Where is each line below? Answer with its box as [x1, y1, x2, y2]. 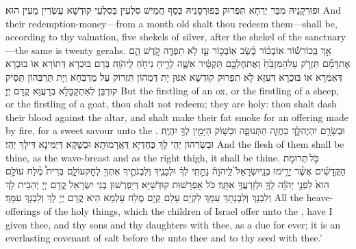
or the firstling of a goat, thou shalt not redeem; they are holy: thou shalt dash [5, 96, 337, 111]
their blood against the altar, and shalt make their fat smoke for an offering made [5, 109, 348, 124]
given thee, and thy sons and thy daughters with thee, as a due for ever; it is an [5, 217, 340, 231]
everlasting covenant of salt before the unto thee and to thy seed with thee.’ [5, 231, 322, 245]
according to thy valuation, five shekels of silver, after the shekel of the [5, 29, 302, 44]
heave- [306, 190, 333, 205]
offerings [5, 203, 41, 218]
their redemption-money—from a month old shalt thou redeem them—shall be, [5, 16, 338, 30]
